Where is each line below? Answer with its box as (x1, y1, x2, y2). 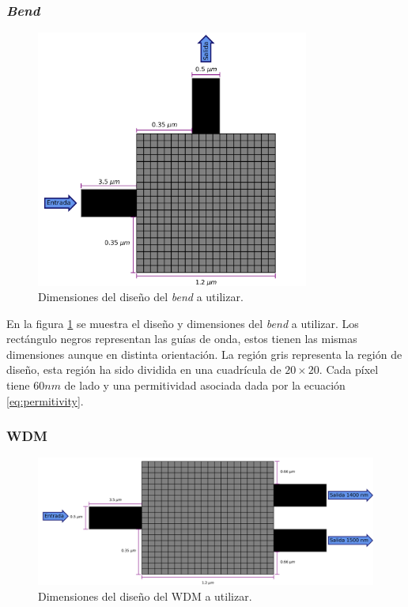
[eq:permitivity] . (6, 392, 84, 409)
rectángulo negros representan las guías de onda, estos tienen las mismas (6, 330, 357, 347)
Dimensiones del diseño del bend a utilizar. (38, 288, 244, 305)
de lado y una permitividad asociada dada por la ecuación (64, 377, 346, 394)
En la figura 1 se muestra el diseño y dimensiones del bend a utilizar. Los (6, 315, 359, 331)
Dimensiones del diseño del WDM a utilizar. (38, 587, 252, 604)
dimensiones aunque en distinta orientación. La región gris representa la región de (6, 345, 402, 362)
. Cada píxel (319, 361, 379, 378)
